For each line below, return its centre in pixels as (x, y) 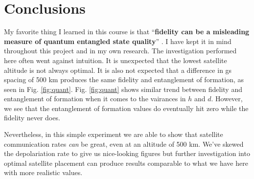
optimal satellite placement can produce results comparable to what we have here (126, 163)
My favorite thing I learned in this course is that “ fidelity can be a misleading (127, 32)
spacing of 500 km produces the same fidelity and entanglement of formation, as (124, 79)
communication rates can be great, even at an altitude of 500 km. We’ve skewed (124, 144)
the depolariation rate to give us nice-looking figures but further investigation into (127, 153)
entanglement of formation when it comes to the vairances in (95, 99)
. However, (227, 99)
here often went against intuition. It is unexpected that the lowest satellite (115, 60)
